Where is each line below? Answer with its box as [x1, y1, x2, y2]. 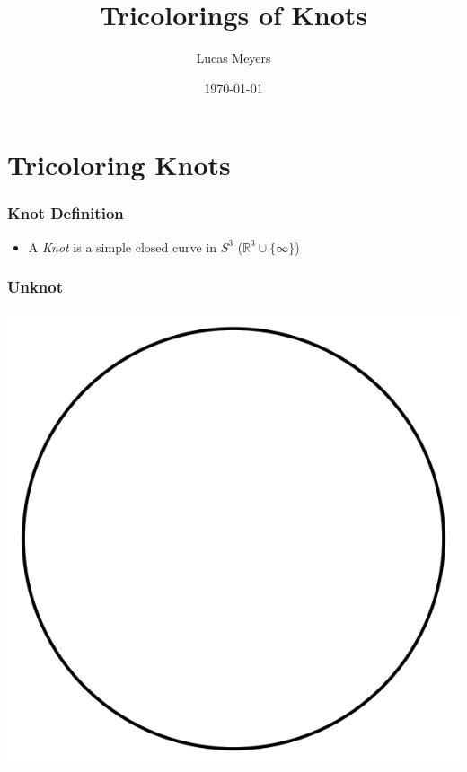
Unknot [7, 276, 64, 298]
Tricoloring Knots [7, 146, 231, 183]
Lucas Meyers [196, 48, 271, 67]
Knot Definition [7, 202, 124, 224]
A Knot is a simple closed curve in [28, 237, 217, 256]
